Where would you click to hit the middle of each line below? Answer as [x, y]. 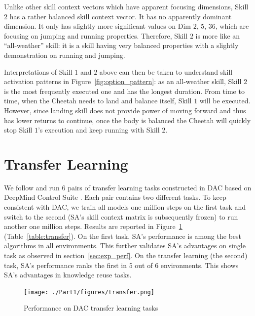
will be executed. [225, 101]
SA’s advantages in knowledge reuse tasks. [68, 275]
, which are [232, 26]
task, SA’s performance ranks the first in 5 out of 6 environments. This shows [121, 265]
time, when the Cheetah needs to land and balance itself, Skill [98, 101]
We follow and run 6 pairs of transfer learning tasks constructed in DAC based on [128, 187]
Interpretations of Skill [38, 71]
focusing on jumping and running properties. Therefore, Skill [96, 35]
